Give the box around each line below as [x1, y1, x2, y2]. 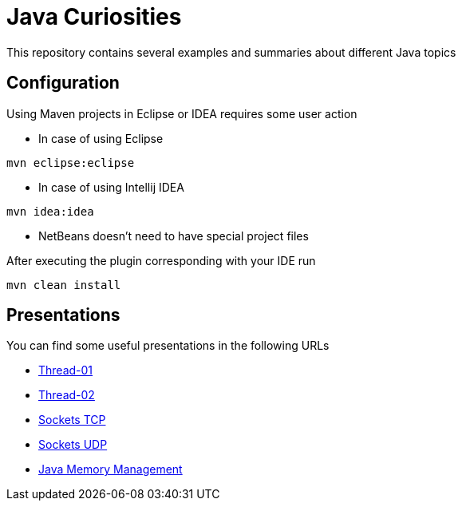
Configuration [6, 73, 120, 93]
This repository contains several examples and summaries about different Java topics [6, 45, 456, 59]
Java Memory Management [38, 462, 183, 477]
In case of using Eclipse [38, 131, 164, 145]
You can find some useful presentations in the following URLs [6, 339, 330, 353]
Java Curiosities [6, 3, 182, 30]
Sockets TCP [38, 413, 106, 427]
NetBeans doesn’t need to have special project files [38, 228, 309, 243]
